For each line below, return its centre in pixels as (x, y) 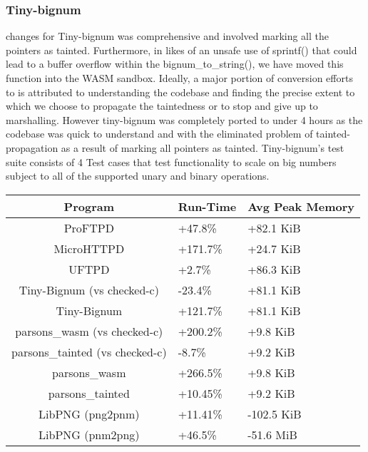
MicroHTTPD (89, 248)
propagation (32, 147)
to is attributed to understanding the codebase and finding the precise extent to (180, 92)
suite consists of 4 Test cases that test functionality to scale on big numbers (171, 161)
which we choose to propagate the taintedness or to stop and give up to (162, 106)
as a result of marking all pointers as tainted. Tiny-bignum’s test (203, 147)
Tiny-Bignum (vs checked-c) (89, 289)
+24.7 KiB (274, 248)
